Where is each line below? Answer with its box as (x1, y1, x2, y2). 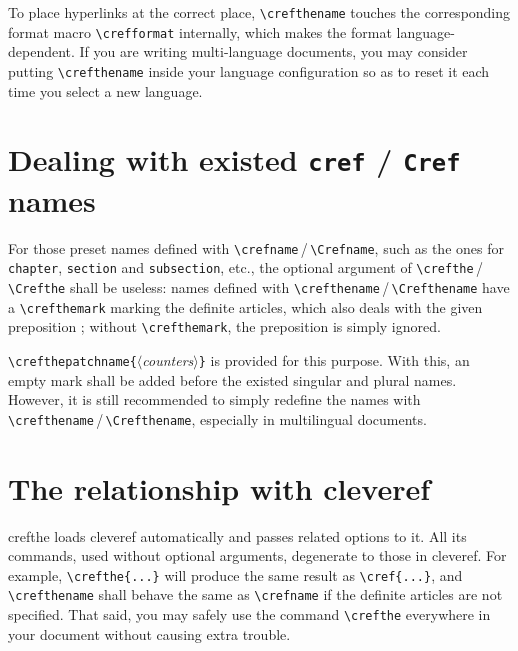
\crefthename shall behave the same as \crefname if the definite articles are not (8, 584, 503, 605)
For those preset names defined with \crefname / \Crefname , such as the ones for (8, 237, 504, 258)
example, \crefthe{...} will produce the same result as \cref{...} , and (8, 564, 463, 585)
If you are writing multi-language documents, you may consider (79, 41, 468, 62)
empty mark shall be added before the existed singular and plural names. (8, 369, 457, 390)
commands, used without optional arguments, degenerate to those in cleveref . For (8, 545, 507, 566)
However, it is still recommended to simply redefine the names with (8, 389, 421, 410)
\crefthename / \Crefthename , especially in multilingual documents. (8, 408, 427, 429)
